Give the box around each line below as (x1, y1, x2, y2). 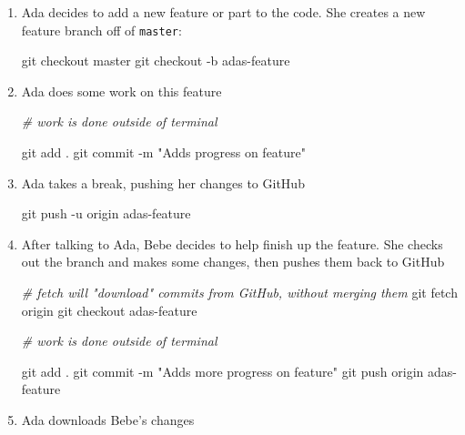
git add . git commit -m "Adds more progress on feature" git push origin (21, 361, 424, 380)
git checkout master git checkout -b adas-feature (21, 51, 290, 70)
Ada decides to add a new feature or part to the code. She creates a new (21, 3, 426, 21)
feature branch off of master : (21, 20, 182, 39)
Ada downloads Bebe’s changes (21, 410, 195, 429)
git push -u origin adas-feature (21, 204, 191, 223)
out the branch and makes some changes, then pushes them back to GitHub (21, 252, 445, 271)
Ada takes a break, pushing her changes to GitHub (21, 173, 305, 192)
